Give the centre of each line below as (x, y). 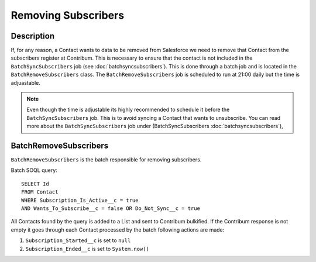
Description (33, 36)
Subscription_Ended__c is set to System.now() (87, 249)
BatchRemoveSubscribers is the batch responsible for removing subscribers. (106, 160)
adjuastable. (26, 82)
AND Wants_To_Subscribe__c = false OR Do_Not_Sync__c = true (111, 208)
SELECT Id (35, 184)
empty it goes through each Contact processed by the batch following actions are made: (118, 230)
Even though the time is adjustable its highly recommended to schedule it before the (128, 110)
